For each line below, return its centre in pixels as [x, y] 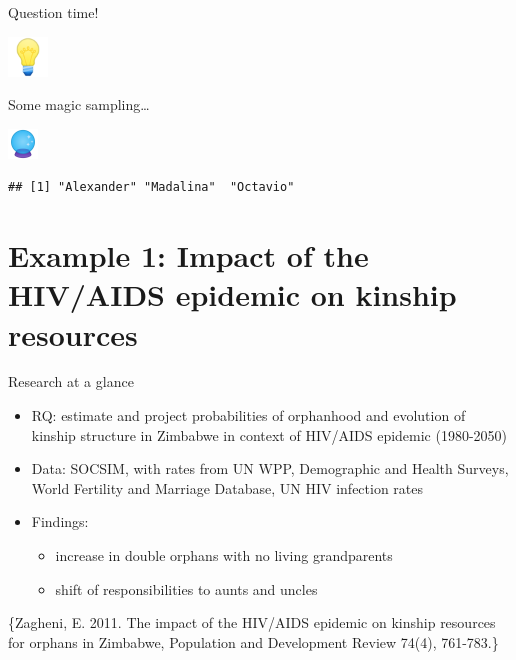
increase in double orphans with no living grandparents [224, 555]
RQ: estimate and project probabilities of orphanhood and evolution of [248, 415]
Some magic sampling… [79, 104]
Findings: [60, 521]
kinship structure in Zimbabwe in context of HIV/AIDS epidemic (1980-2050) [269, 434]
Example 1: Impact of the [188, 255]
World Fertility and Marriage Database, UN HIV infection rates [227, 487]
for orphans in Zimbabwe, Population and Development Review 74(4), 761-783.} [253, 641]
